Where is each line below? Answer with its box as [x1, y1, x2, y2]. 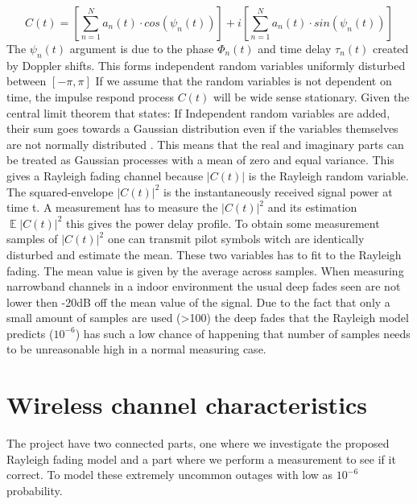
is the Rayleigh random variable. [248, 167, 409, 184]
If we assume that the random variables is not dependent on [95, 72, 392, 89]
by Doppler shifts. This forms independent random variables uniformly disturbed [6, 56, 406, 73]
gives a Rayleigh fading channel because [6, 167, 204, 184]
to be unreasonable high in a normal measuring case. [6, 341, 266, 357]
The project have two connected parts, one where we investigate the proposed [6, 435, 390, 452]
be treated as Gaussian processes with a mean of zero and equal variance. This [6, 151, 394, 168]
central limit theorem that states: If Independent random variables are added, [6, 104, 390, 121]
